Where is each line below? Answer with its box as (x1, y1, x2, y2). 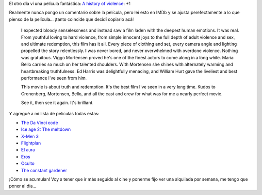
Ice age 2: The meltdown (21, 126, 71, 132)
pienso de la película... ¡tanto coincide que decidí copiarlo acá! (9, 16, 134, 22)
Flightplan (21, 140, 41, 146)
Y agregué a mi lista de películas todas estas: (9, 111, 99, 117)
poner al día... (9, 183, 36, 189)
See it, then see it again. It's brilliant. (21, 100, 94, 106)
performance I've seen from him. (21, 75, 87, 81)
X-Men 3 (21, 133, 39, 139)
